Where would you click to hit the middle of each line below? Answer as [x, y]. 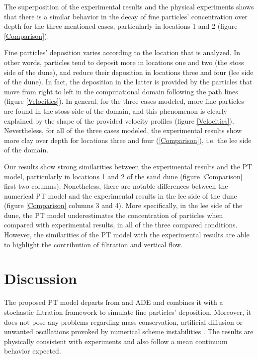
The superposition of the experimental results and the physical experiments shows [129, 6]
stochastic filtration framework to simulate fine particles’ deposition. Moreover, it [128, 312]
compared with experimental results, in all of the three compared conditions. [121, 225]
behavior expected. [33, 351]
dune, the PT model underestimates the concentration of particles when [114, 215]
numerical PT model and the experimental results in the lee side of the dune [121, 195]
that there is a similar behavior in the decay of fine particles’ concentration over [126, 16]
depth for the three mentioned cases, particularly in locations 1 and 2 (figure [121, 26]
